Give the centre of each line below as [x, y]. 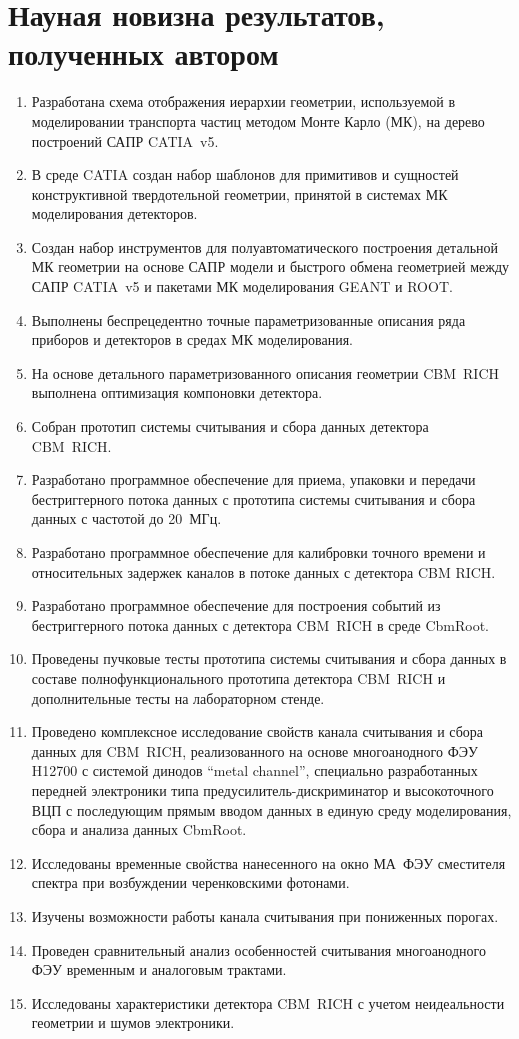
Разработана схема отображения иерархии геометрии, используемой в [243, 101]
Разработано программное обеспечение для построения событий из [236, 605]
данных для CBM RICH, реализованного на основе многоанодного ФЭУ [254, 750]
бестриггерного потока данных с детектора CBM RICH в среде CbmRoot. [260, 624]
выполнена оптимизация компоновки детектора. [177, 392]
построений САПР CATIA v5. [125, 140]
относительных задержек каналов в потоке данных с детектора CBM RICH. [263, 571]
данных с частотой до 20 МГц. [126, 518]
